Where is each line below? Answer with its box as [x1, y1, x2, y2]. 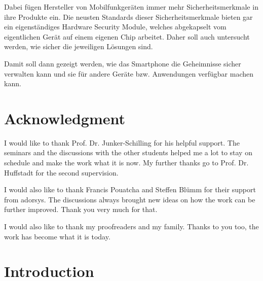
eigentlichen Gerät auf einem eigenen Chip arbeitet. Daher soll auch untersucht [4, 31, 250, 42]
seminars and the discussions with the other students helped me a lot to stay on [4, 147, 252, 158]
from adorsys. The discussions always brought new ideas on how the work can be [4, 194, 255, 204]
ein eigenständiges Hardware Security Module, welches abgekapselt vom [4, 21, 227, 32]
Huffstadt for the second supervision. [4, 167, 119, 178]
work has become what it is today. [4, 231, 110, 241]
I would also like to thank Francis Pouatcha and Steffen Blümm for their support [4, 184, 256, 195]
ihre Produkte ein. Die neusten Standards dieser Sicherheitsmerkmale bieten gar [4, 11, 253, 22]
